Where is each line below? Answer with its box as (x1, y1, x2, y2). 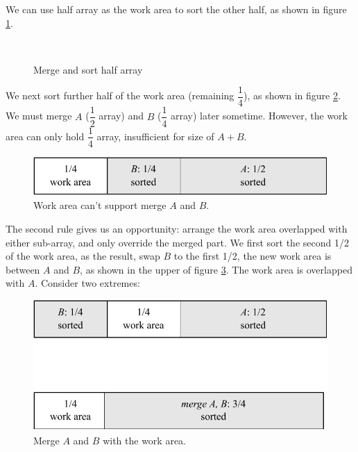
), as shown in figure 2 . (244, 88, 341, 103)
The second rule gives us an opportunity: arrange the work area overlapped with (6, 221, 348, 236)
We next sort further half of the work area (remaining (6, 88, 235, 103)
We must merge (6, 108, 72, 123)
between (6, 262, 40, 276)
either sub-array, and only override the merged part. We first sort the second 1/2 (6, 235, 349, 249)
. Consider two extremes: (35, 276, 140, 290)
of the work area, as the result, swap (6, 249, 160, 263)
